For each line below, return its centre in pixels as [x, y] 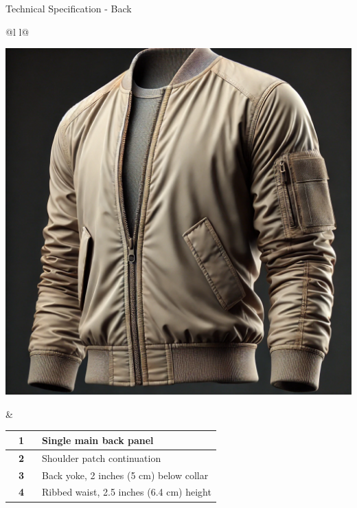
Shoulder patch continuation [102, 457]
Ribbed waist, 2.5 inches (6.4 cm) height [127, 492]
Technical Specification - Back [69, 8]
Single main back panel [98, 440]
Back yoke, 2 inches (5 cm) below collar [125, 475]
